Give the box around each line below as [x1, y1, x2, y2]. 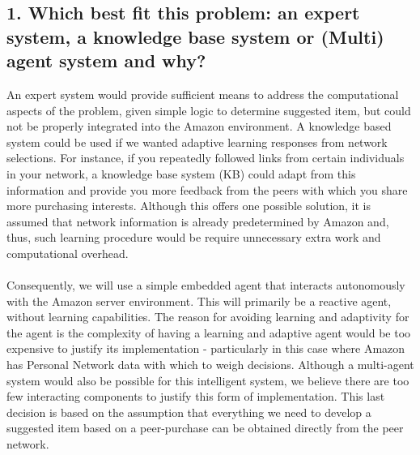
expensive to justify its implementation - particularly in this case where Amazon [6, 340, 405, 357]
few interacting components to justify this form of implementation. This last [6, 388, 385, 405]
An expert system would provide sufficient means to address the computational [6, 85, 399, 102]
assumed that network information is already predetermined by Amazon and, [6, 212, 389, 230]
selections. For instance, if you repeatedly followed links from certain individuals [6, 149, 405, 166]
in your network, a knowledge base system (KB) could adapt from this [6, 165, 356, 182]
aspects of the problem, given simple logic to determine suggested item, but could [6, 101, 411, 118]
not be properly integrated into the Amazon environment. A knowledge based [6, 118, 392, 135]
